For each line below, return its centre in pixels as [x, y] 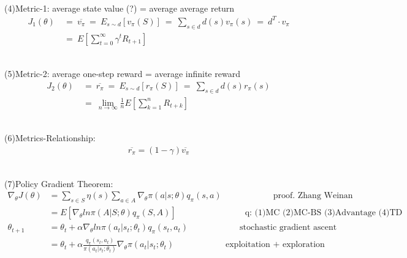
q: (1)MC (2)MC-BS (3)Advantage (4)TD [324, 213]
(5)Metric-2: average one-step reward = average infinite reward [122, 74]
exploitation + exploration [275, 245]
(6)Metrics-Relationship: [50, 138]
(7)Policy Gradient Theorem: [59, 183]
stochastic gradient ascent [288, 228]
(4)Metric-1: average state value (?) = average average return [120, 8]
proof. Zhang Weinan [313, 196]
